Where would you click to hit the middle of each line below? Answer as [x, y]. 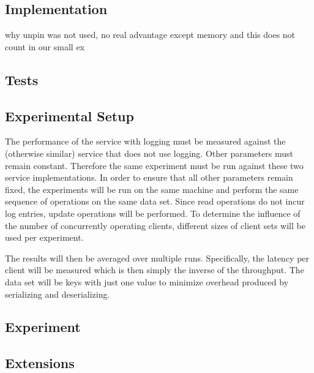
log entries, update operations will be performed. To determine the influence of [153, 213]
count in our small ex [45, 46]
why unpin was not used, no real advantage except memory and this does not [150, 35]
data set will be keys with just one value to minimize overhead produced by [147, 281]
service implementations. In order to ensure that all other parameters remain [149, 177]
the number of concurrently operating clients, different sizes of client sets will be [155, 225]
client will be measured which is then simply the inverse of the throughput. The [155, 270]
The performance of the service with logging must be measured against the [145, 141]
